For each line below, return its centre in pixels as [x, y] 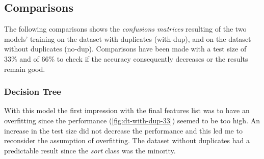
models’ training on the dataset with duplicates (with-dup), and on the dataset [128, 38]
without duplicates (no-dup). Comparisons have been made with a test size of [125, 49]
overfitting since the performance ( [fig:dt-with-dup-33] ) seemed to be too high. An [132, 120]
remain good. [25, 69]
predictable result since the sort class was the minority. [90, 150]
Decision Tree [33, 91]
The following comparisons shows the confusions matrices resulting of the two [125, 29]
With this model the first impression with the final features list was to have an [127, 110]
